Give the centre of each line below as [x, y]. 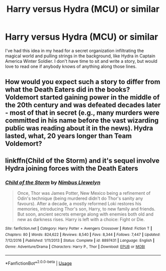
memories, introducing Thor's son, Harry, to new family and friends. [86, 209]
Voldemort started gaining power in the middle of [82, 97]
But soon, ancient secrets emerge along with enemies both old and [85, 214]
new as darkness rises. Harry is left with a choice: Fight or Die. [81, 220]
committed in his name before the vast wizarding [82, 120]
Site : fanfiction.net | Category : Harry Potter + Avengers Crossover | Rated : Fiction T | [79, 228]
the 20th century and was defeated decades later [83, 105]
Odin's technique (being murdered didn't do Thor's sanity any [80, 198]
